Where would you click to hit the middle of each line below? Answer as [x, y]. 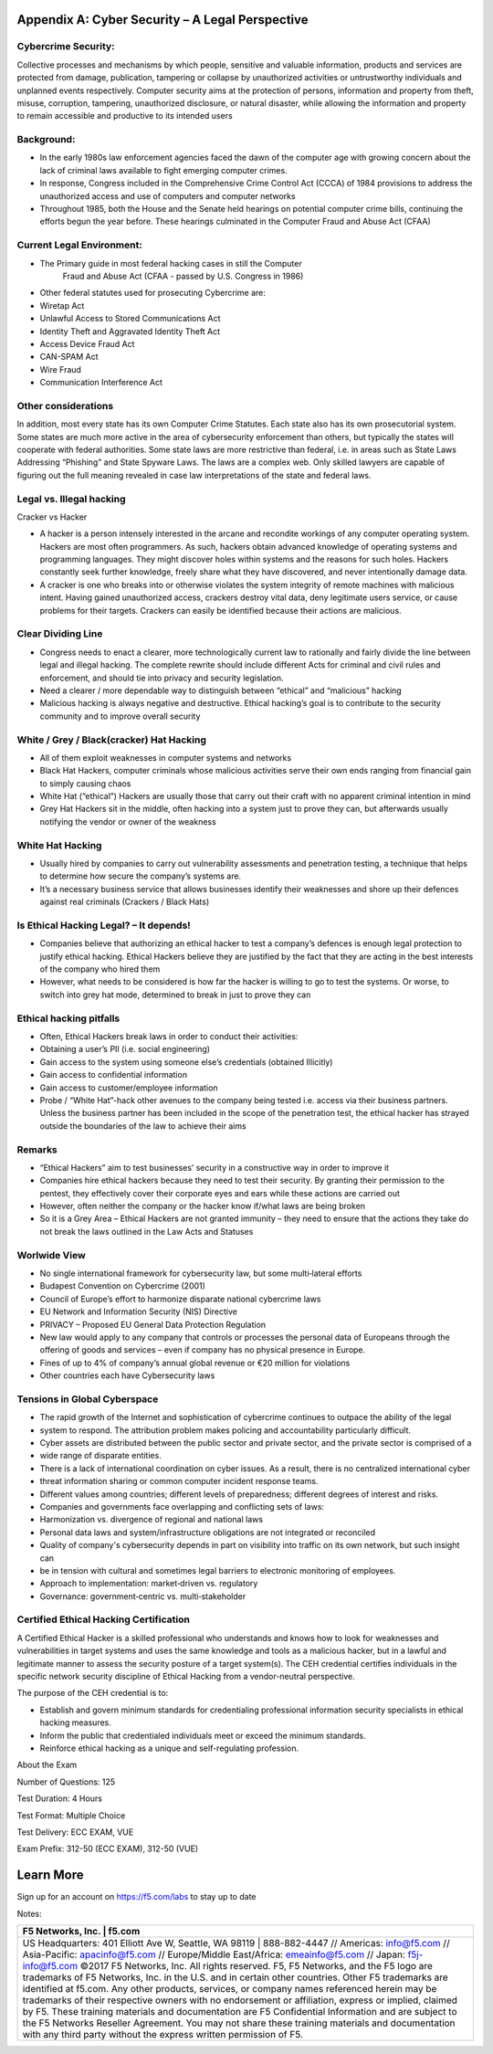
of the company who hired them [100, 969]
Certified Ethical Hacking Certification [104, 1619]
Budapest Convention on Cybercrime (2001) [122, 1286]
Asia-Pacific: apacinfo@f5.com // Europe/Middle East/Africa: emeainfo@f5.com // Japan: [214, 1954]
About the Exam [47, 1765]
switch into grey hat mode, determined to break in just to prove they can [175, 995]
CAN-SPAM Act [69, 357]
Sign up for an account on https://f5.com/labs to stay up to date [136, 1897]
